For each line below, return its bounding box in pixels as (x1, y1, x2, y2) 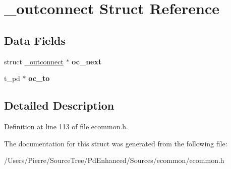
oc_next (72, 56, 102, 66)
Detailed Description (4, 98, 114, 113)
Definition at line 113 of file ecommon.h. (4, 121, 128, 131)
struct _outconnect (4, 56, 64, 66)
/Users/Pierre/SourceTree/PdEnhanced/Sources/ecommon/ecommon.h (4, 155, 224, 165)
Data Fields (4, 32, 66, 48)
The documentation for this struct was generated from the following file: (4, 138, 227, 148)
